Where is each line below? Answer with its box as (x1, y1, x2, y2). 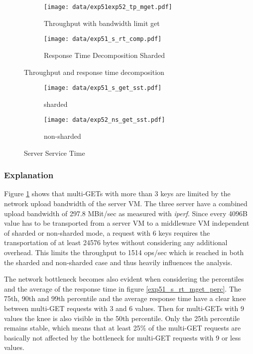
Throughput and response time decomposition (24, 66, 164, 77)
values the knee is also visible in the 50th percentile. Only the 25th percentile (4, 313, 240, 323)
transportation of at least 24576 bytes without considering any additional (4, 237, 228, 248)
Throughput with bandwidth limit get (44, 17, 160, 28)
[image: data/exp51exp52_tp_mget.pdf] (44, 3, 172, 10)
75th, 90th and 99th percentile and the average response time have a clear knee (4, 293, 246, 304)
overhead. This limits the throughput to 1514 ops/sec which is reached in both (4, 247, 244, 257)
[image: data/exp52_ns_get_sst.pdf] (44, 116, 165, 124)
